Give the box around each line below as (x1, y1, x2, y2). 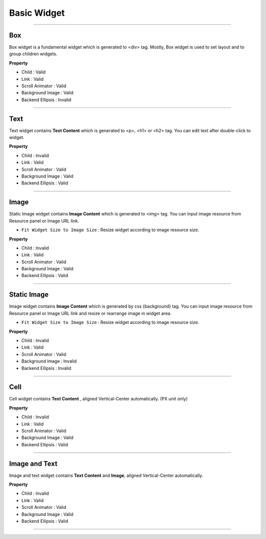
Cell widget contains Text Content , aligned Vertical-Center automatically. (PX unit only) (9, 396, 188, 402)
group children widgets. (9, 51, 58, 57)
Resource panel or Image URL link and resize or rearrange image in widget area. (9, 310, 172, 316)
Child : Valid (21, 69, 46, 75)
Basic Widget (9, 7, 65, 18)
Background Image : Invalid (21, 358, 77, 364)
